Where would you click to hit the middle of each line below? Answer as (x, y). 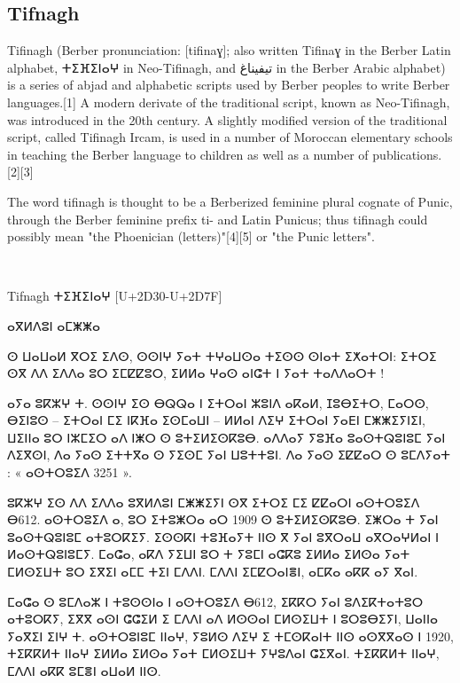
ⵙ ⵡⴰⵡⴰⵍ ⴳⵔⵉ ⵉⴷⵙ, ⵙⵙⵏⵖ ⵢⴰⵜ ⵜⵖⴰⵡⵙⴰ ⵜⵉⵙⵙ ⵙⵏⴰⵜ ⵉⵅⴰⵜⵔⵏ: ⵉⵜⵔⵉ (222, 355)
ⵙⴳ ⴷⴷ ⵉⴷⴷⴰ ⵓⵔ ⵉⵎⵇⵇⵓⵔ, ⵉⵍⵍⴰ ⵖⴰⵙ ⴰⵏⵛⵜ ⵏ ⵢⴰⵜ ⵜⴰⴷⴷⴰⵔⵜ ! (196, 373)
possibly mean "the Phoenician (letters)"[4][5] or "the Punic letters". (191, 236)
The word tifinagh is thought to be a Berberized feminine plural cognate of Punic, (230, 201)
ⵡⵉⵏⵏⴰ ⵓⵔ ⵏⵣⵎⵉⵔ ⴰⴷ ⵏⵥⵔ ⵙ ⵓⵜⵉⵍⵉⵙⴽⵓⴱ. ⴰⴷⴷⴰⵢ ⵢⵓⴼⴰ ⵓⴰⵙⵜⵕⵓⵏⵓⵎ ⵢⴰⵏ (226, 437)
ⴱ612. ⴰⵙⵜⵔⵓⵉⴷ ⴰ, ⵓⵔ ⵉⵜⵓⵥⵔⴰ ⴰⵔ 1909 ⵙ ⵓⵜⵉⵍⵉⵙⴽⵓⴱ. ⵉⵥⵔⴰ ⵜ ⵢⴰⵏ (223, 519)
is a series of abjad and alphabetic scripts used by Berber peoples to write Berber (229, 85)
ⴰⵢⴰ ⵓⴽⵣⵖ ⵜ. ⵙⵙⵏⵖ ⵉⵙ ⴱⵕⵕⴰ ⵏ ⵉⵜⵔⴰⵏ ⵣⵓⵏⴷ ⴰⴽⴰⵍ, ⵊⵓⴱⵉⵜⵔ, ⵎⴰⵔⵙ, (218, 402)
